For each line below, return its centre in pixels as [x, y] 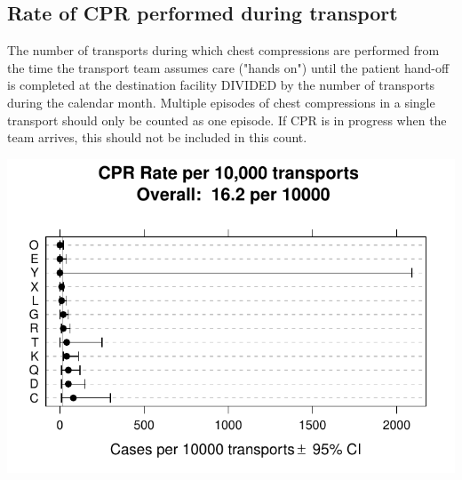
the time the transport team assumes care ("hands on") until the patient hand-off [228, 67]
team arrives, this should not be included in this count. [157, 137]
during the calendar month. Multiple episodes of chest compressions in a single [221, 102]
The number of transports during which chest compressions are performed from [223, 50]
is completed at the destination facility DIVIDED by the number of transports [221, 85]
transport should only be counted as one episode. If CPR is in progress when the [227, 120]
